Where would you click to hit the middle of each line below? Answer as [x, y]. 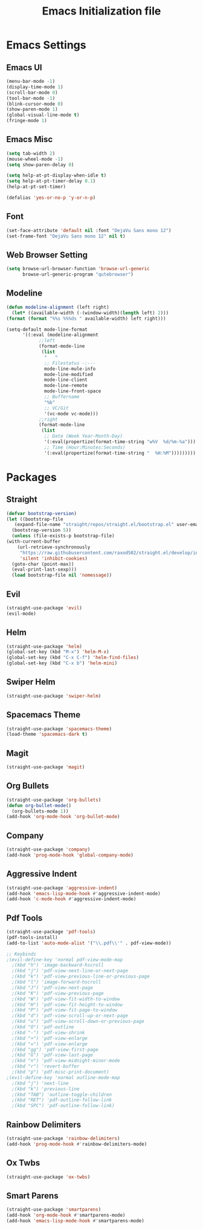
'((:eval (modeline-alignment [60, 335]
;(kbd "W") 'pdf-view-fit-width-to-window [66, 999]
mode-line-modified [69, 374]
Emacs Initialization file [101, 11]
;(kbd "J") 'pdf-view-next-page [53, 987]
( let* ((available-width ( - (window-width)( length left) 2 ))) [90, 313]
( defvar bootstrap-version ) [42, 513]
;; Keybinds [21, 954]
